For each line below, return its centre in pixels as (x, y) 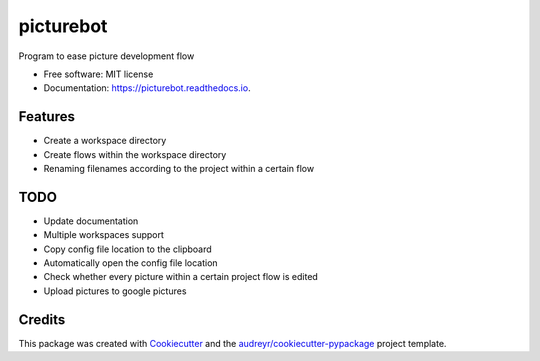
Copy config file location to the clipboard (127, 249)
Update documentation (91, 221)
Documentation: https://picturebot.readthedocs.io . (147, 88)
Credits (42, 319)
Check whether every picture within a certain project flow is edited (181, 277)
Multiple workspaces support (104, 235)
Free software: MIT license (98, 74)
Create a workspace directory (105, 141)
